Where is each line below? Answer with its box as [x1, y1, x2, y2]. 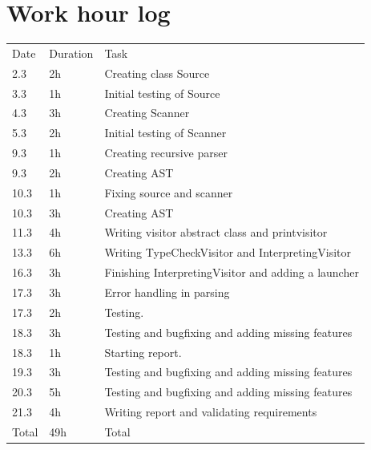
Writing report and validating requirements [104, 403, 317, 420]
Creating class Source [104, 64, 210, 81]
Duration [49, 44, 94, 61]
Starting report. [104, 343, 182, 360]
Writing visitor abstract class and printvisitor [104, 224, 328, 241]
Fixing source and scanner [104, 184, 233, 201]
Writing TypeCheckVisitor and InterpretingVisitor [104, 244, 352, 261]
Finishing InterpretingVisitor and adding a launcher [104, 264, 359, 281]
